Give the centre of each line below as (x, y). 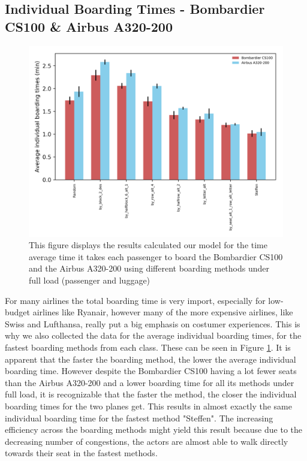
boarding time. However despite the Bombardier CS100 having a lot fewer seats (151, 371)
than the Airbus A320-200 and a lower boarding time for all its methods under (150, 382)
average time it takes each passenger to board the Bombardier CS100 (156, 256)
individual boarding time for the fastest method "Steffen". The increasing (139, 418)
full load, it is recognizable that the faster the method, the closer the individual (151, 394)
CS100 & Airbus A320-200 (89, 26)
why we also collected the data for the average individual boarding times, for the (153, 335)
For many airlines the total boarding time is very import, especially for (135, 300)
